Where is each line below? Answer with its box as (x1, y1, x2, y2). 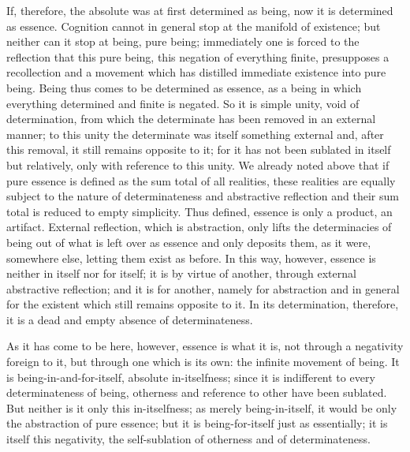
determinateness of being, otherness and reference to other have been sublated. (6, 384, 387, 401)
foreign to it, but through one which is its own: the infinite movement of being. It (6, 353, 400, 370)
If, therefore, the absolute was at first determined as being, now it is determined (6, 2, 393, 18)
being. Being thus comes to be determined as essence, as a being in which (6, 79, 362, 95)
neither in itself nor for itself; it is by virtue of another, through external (6, 265, 356, 282)
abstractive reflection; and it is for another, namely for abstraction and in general (6, 280, 400, 297)
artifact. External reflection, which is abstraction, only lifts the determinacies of (6, 219, 392, 235)
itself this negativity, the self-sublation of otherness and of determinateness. (6, 431, 371, 447)
